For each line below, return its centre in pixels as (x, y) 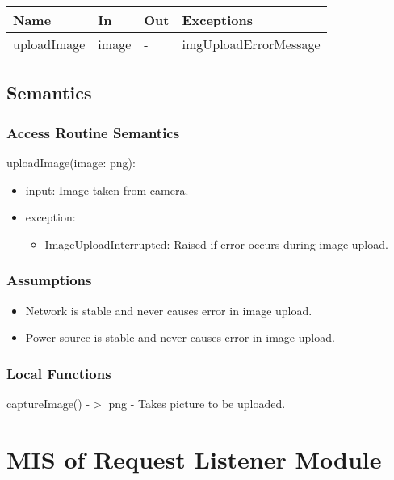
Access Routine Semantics (93, 132)
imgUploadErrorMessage (251, 44)
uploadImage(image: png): (71, 162)
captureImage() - (48, 403)
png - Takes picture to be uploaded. (197, 403)
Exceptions (218, 20)
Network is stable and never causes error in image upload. (169, 310)
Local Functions (59, 373)
